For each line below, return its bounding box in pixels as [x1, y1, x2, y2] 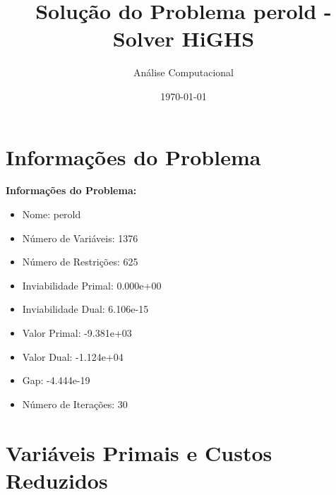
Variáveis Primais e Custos [6, 438, 272, 467]
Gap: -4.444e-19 [22, 373, 90, 388]
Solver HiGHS [112, 24, 255, 53]
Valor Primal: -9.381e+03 [22, 326, 132, 340]
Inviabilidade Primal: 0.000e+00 [22, 278, 162, 292]
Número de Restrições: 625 [22, 254, 138, 269]
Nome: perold [22, 207, 81, 222]
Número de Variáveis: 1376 [22, 230, 138, 245]
